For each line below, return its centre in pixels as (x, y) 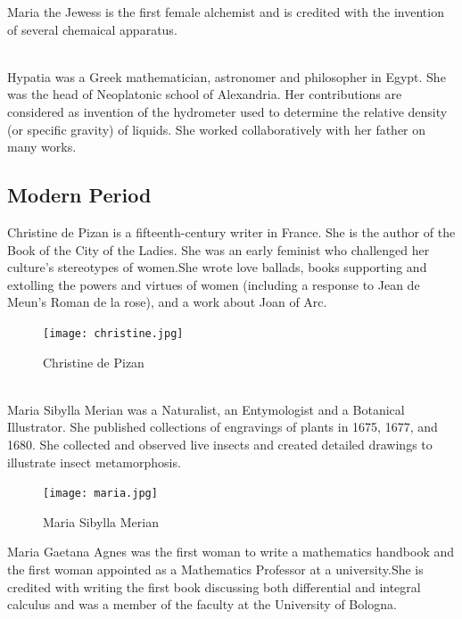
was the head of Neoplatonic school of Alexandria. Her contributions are (205, 94)
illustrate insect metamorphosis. (94, 462)
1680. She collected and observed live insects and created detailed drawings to (220, 444)
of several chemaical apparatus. (92, 29)
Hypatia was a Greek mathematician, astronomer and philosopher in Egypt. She (227, 76)
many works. (42, 147)
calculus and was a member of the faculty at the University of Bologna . (202, 604)
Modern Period (79, 195)
